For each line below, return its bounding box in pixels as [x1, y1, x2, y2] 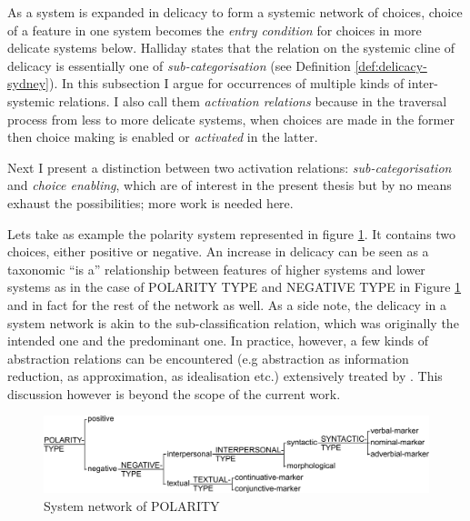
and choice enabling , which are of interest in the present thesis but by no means [7, 175, 452, 195]
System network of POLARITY [44, 496, 220, 515]
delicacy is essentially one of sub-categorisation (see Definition [7, 55, 351, 75]
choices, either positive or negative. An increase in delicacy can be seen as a [7, 242, 429, 261]
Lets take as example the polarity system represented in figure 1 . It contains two [7, 224, 456, 243]
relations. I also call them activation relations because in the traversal [58, 91, 447, 110]
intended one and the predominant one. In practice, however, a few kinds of [7, 331, 428, 350]
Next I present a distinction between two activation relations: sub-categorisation [7, 157, 452, 176]
